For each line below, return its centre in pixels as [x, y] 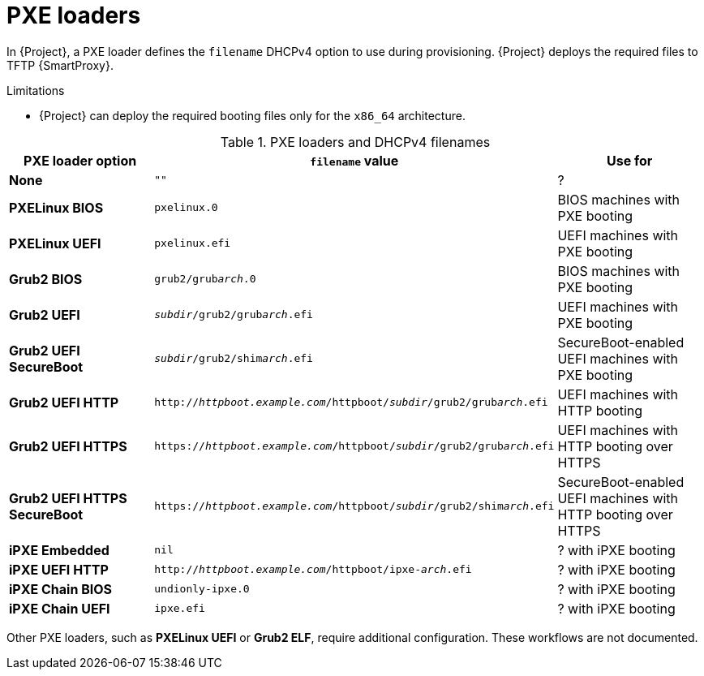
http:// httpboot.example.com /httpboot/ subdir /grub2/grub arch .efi [351, 403]
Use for [630, 160]
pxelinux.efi [193, 243]
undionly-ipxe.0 [202, 589]
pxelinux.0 [186, 208]
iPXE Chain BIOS [61, 589]
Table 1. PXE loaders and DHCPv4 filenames [355, 142]
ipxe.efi [180, 609]
